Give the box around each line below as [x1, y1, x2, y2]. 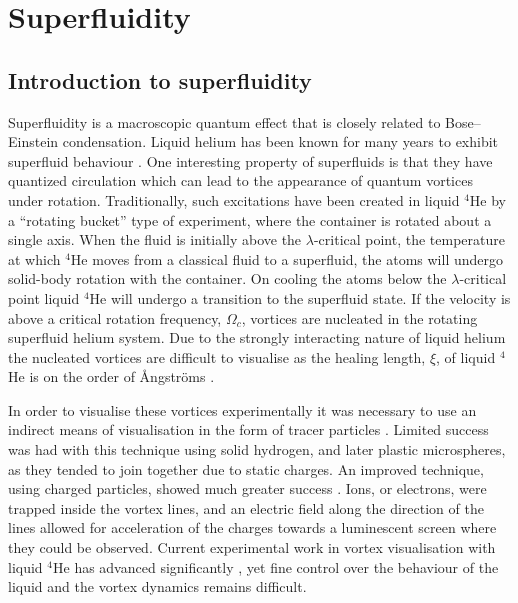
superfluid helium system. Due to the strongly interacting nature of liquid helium [8, 327, 506, 348]
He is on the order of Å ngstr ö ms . [8, 366, 215, 387]
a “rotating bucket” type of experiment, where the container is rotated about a [8, 209, 492, 230]
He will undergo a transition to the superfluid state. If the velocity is [89, 287, 511, 308]
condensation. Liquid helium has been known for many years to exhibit [62, 131, 499, 152]
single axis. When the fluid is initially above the [8, 229, 302, 250]
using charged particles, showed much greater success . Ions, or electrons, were [8, 478, 487, 499]
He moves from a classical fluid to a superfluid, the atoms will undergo [70, 248, 504, 269]
